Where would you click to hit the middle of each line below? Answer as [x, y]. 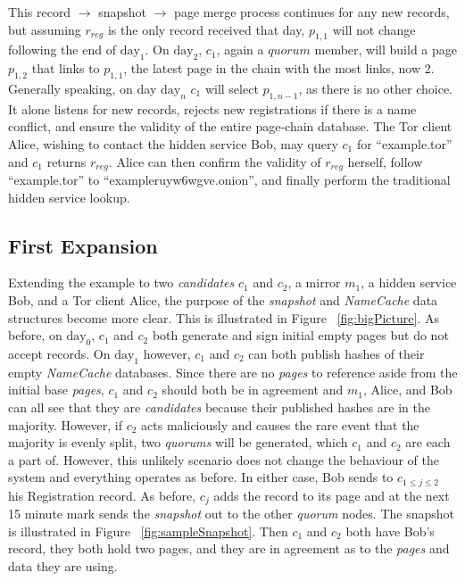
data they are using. [63, 566]
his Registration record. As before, [102, 495]
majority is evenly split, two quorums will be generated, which [178, 442]
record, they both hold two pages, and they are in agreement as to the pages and [229, 548]
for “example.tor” [404, 143]
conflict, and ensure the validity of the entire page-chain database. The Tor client [230, 126]
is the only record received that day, [206, 29]
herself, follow [385, 161]
